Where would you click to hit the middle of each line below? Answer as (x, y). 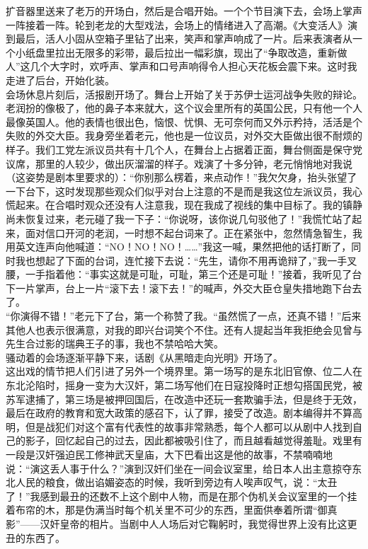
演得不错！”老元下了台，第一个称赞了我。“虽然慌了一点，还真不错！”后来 (191, 316)
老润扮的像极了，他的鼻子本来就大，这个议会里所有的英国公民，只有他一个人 (184, 108)
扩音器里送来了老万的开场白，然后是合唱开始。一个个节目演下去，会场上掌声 (184, 11)
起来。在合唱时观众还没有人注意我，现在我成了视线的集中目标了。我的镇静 (189, 205)
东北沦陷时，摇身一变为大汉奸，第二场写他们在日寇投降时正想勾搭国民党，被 (184, 385)
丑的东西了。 (35, 537)
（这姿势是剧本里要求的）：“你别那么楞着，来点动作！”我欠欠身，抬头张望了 (182, 177)
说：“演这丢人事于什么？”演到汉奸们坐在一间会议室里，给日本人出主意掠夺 (179, 468)
